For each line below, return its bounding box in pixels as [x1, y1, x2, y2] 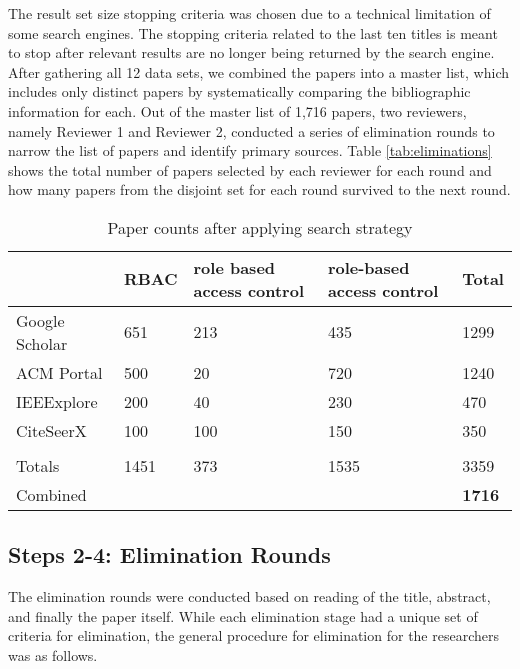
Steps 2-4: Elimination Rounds [8, 539, 331, 570]
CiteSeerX [16, 418, 87, 442]
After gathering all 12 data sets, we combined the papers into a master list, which [8, 61, 510, 82]
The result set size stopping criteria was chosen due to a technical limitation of [8, 3, 491, 23]
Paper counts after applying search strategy [107, 215, 413, 239]
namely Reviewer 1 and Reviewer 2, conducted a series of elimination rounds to [8, 120, 495, 141]
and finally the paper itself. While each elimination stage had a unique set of [8, 605, 478, 626]
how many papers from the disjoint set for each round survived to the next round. [8, 179, 511, 200]
